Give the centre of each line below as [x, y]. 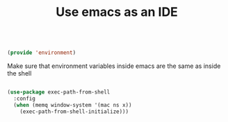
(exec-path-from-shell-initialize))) [74, 112]
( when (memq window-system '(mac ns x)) [73, 105]
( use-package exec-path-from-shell [59, 92]
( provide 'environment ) [42, 53]
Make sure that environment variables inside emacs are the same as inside [114, 66]
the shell [19, 73]
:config [25, 98]
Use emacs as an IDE [117, 12]
